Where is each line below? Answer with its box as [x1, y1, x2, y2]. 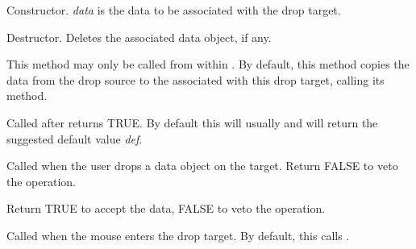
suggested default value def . [6, 130, 143, 147]
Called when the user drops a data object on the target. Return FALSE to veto [6, 157, 398, 174]
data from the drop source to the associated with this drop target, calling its [6, 71, 385, 88]
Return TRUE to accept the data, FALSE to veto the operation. [6, 200, 326, 217]
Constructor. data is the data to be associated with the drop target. [6, 2, 341, 18]
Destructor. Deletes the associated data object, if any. [6, 28, 272, 45]
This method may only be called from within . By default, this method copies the [6, 56, 410, 73]
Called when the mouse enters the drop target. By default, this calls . [6, 226, 350, 243]
